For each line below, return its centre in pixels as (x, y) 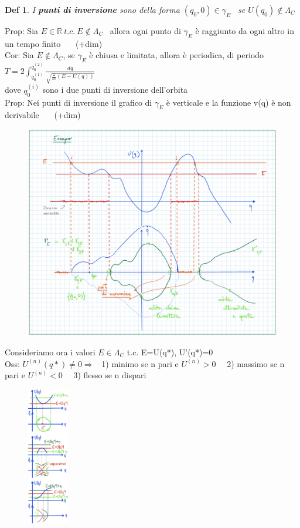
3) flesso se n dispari (110, 375)
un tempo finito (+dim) (54, 43)
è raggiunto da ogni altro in (245, 31)
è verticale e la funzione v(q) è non (229, 102)
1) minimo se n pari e (140, 363)
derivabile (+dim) (43, 115)
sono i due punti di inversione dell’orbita (115, 90)
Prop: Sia (22, 31)
